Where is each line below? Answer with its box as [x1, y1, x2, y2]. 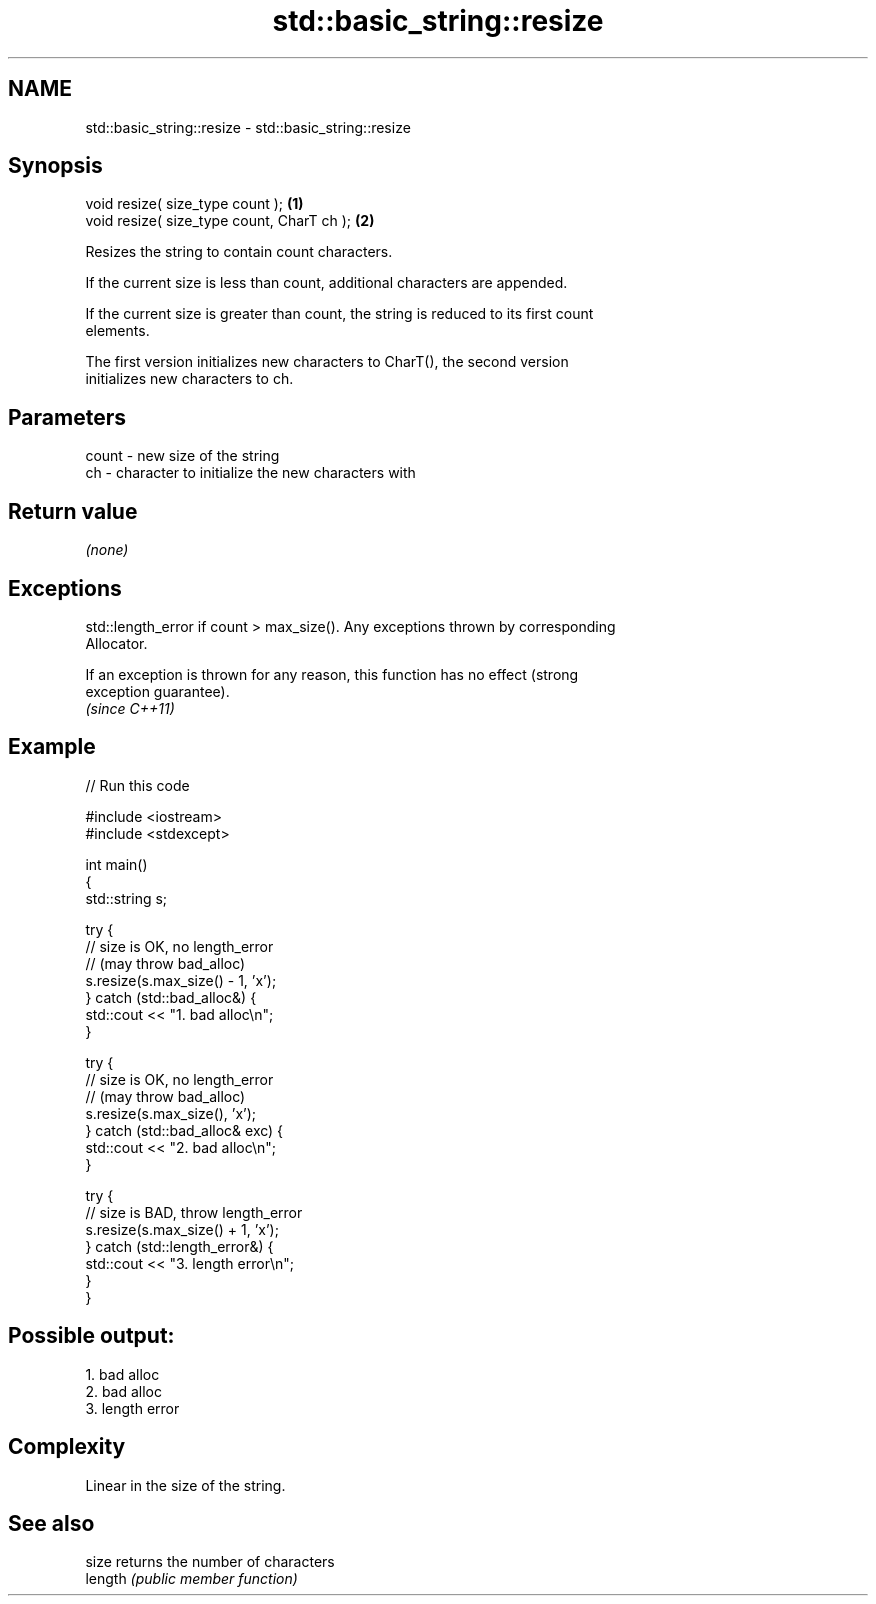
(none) [85, 541, 129, 559]
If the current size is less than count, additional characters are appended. [85, 274, 568, 292]
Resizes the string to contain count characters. [85, 243, 393, 261]
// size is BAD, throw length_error [85, 1203, 303, 1221]
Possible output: [8, 1323, 175, 1349]
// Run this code [85, 776, 190, 794]
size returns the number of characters [85, 1553, 335, 1571]
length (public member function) [85, 1570, 298, 1588]
